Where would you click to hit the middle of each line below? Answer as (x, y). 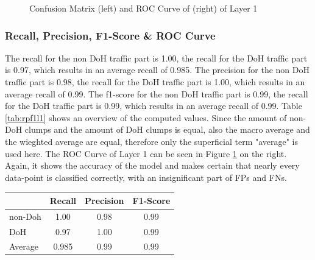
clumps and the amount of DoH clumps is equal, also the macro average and (167, 129)
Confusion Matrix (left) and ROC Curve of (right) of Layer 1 (143, 8)
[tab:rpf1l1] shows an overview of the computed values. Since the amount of (146, 117)
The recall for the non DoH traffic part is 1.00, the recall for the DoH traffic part (156, 58)
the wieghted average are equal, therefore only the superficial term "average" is (152, 141)
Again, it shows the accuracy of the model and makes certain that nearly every (152, 165)
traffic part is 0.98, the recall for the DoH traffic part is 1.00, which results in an (155, 82)
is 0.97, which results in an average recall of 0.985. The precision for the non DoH (157, 70)
